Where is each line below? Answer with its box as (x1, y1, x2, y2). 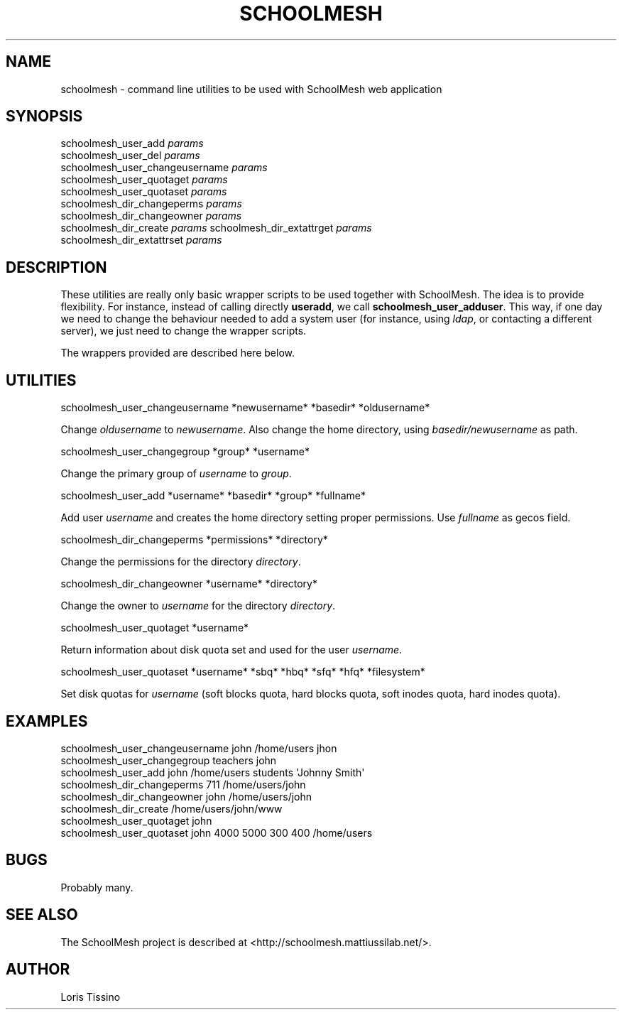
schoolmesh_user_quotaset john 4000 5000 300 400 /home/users (60, 826, 373, 839)
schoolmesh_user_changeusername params (60, 161, 268, 174)
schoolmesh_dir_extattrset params (60, 234, 222, 246)
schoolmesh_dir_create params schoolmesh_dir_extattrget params (60, 222, 372, 234)
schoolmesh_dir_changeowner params (60, 210, 242, 222)
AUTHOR (6, 960, 70, 979)
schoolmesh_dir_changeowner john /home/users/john (60, 790, 312, 803)
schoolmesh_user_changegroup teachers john (60, 754, 277, 766)
